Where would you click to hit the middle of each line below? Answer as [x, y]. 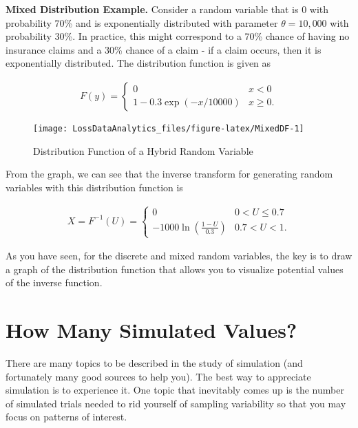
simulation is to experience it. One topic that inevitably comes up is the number [175, 390]
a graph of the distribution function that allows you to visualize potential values [175, 269]
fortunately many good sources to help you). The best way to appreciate [158, 376]
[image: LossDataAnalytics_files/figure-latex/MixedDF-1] [169, 129]
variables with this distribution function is [94, 187]
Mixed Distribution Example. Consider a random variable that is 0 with [167, 9]
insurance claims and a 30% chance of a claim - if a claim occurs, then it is [164, 49]
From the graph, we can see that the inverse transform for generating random [169, 174]
